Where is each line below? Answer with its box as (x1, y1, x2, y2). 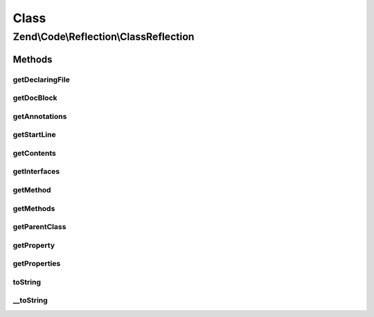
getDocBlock (12, 93, 57, 103)
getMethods (12, 203, 55, 213)
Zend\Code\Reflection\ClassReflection (12, 30, 195, 43)
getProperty (12, 240, 55, 250)
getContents (12, 148, 57, 158)
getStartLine (12, 130, 56, 140)
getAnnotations (12, 111, 67, 121)
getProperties (12, 259, 61, 269)
